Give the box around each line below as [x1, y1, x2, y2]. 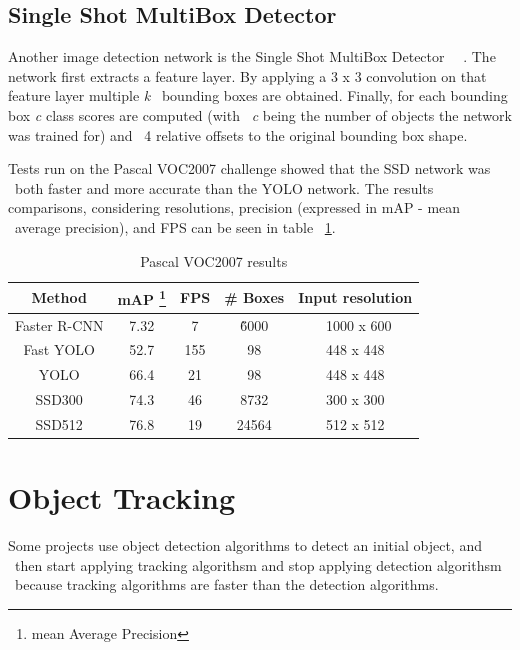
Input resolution [298, 286, 413, 307]
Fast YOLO [23, 339, 96, 360]
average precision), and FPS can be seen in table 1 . [14, 216, 336, 237]
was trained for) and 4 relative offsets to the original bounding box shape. [8, 124, 468, 145]
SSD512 [35, 414, 83, 435]
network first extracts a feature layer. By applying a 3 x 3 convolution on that [8, 65, 487, 86]
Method [31, 286, 87, 307]
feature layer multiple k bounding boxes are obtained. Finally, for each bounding [8, 85, 508, 106]
